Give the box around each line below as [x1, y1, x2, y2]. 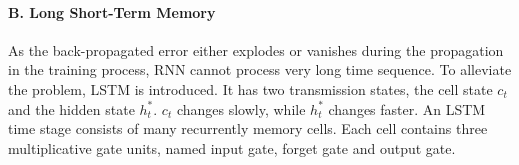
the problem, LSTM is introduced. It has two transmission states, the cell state [8, 78, 493, 99]
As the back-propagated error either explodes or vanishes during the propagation [8, 39, 504, 60]
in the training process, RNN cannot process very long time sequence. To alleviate [8, 59, 512, 80]
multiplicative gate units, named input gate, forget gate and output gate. [8, 137, 456, 158]
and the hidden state [8, 98, 135, 119]
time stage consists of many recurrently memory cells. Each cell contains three [8, 118, 488, 139]
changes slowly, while [176, 98, 306, 119]
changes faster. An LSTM [328, 98, 486, 119]
